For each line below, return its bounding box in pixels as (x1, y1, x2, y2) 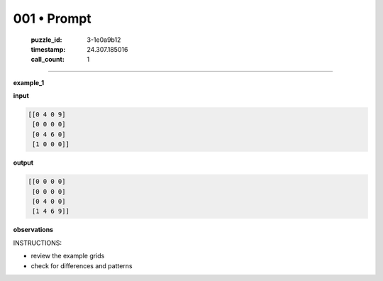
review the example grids (30, 252, 105, 260)
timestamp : (30, 45, 66, 53)
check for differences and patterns (30, 261, 133, 270)
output (13, 158, 34, 167)
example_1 (13, 78, 45, 87)
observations (13, 226, 53, 234)
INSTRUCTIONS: (13, 238, 62, 247)
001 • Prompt (13, 11, 91, 26)
